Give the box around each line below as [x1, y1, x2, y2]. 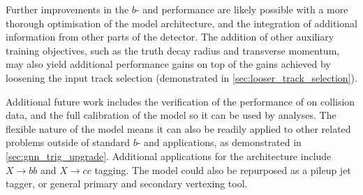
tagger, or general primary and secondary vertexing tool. [6, 176, 248, 191]
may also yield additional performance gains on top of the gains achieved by [6, 57, 331, 71]
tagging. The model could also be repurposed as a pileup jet [94, 162, 351, 177]
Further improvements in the [6, 2, 129, 16]
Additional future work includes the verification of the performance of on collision [6, 94, 355, 108]
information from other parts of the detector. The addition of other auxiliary [6, 29, 334, 44]
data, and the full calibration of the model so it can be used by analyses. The [6, 108, 336, 122]
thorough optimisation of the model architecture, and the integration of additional [6, 15, 357, 30]
